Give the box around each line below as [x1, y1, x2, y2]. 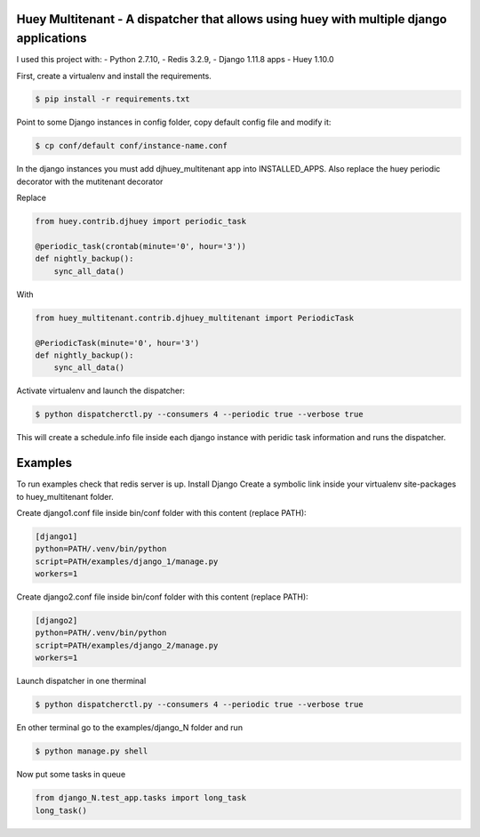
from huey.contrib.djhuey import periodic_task [35, 216, 246, 227]
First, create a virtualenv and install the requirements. [16, 70, 212, 81]
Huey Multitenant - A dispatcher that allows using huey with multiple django [16, 12, 448, 27]
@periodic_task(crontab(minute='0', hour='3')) [35, 241, 246, 251]
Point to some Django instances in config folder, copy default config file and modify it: [16, 117, 332, 128]
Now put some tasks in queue [16, 769, 126, 780]
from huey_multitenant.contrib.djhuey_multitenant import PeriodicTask [35, 312, 355, 323]
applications [16, 31, 87, 46]
